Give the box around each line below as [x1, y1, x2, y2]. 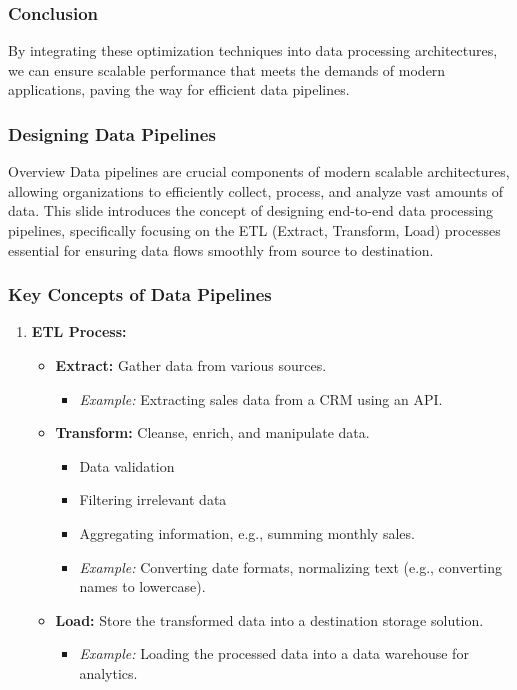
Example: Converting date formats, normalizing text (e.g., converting [79, 556, 503, 577]
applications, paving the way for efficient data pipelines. [8, 79, 350, 100]
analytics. [79, 662, 138, 683]
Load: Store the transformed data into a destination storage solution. [55, 609, 484, 630]
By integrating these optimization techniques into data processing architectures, [8, 40, 498, 61]
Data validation [79, 455, 175, 476]
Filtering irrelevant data [79, 489, 227, 510]
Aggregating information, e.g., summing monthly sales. [79, 522, 415, 543]
